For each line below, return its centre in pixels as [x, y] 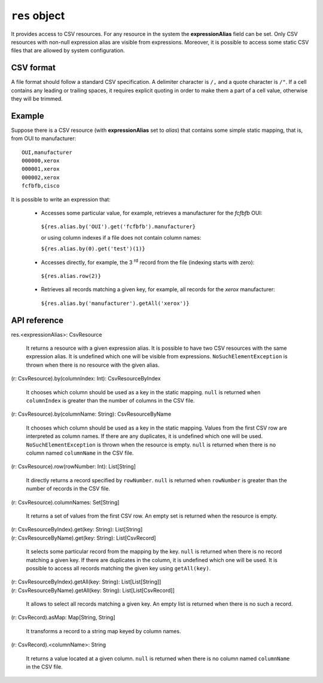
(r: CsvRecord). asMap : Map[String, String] [63, 618]
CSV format [33, 68]
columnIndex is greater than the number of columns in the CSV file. [110, 401]
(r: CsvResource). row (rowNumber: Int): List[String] [73, 467]
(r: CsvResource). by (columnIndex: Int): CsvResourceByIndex [86, 379]
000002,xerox [41, 177]
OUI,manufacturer [47, 152]
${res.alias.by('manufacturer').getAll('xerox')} [115, 303]
